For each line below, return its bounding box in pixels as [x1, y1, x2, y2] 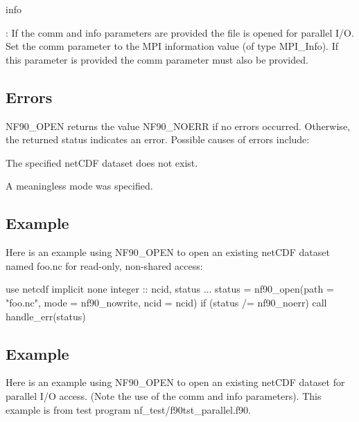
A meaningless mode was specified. [6, 178, 153, 193]
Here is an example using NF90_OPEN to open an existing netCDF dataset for [6, 375, 345, 389]
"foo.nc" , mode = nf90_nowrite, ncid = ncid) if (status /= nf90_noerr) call [6, 295, 327, 309]
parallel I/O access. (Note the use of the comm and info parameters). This [6, 388, 322, 403]
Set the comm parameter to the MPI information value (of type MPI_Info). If [6, 39, 339, 53]
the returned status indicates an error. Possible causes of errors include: [6, 132, 310, 147]
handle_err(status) [6, 309, 86, 323]
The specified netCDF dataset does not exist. [6, 155, 198, 169]
